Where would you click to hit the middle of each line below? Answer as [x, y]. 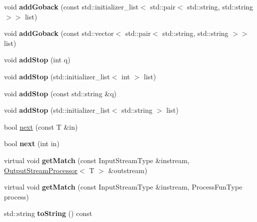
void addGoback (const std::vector [59, 33]
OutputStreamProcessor [41, 170]
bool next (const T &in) [41, 126]
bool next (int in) [32, 143]
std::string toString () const [48, 213]
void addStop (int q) [37, 60]
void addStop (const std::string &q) [60, 93]
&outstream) [128, 170]
